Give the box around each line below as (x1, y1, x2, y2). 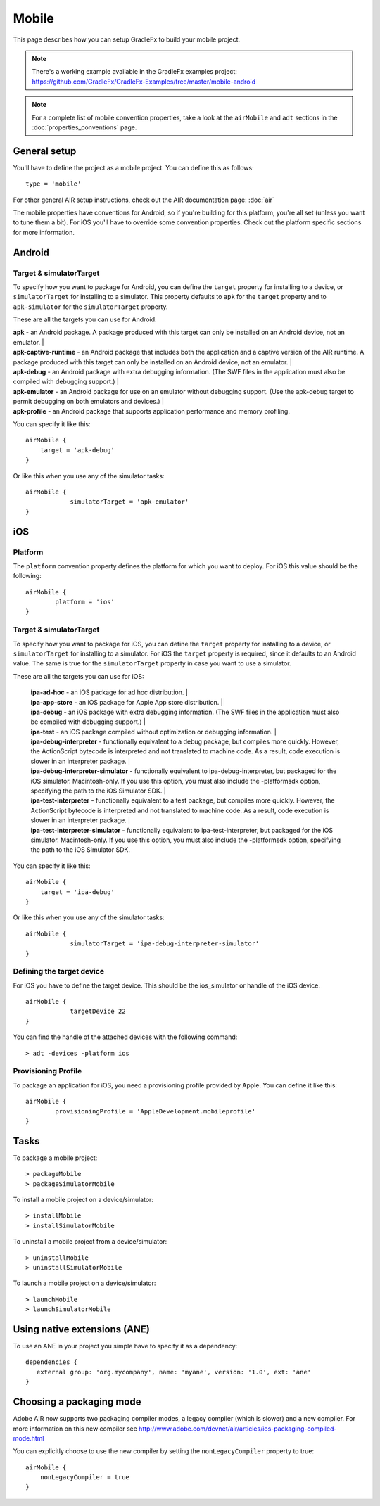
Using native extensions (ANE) (13, 1323, 151, 1335)
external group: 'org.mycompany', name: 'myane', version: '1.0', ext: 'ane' (36, 1368, 312, 1376)
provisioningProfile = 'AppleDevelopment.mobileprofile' (55, 1107, 256, 1115)
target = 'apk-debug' (39, 446, 115, 454)
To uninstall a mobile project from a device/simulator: (13, 1237, 167, 1246)
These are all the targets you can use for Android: (13, 315, 158, 324)
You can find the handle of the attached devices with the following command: (13, 1033, 238, 1041)
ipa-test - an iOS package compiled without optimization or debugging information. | (30, 727, 277, 736)
